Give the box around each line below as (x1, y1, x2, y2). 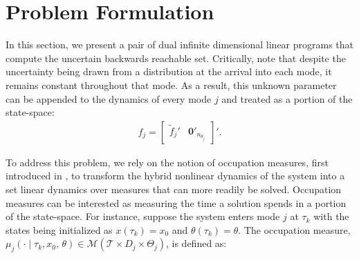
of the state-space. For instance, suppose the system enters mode (6, 209, 280, 224)
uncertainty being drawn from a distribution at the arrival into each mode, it (6, 64, 332, 79)
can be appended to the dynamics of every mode (6, 91, 212, 106)
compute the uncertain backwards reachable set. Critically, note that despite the (6, 50, 346, 65)
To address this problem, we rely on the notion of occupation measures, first (6, 155, 329, 169)
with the (313, 209, 349, 224)
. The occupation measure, (238, 222, 351, 237)
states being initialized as (6, 222, 113, 237)
